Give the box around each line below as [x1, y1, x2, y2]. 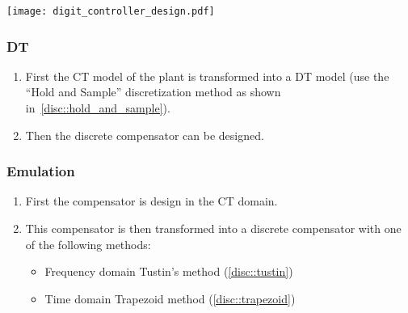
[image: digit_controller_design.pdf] [6, 6, 215, 17]
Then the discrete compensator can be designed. [25, 126, 264, 143]
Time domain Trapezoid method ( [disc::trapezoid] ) [44, 290, 296, 307]
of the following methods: [25, 235, 151, 252]
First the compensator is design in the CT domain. [25, 192, 278, 209]
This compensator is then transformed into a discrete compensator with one [25, 220, 402, 237]
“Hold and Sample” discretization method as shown [25, 83, 281, 100]
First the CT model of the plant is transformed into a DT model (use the [25, 67, 389, 84]
